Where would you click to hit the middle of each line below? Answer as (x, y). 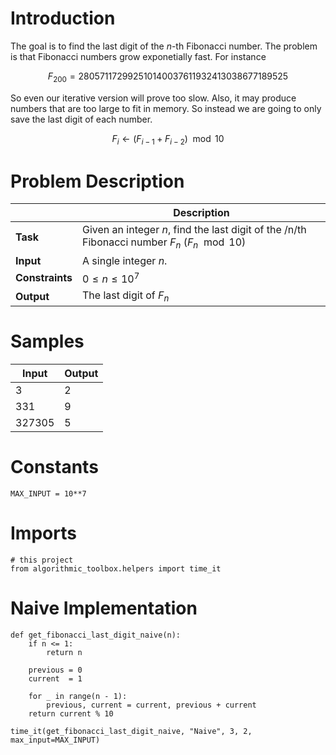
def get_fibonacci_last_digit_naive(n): (96, 635)
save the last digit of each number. (81, 119)
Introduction (63, 18)
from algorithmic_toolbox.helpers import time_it (116, 568)
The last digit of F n (126, 296)
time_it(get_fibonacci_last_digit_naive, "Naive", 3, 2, (131, 731)
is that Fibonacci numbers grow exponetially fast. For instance (138, 56)
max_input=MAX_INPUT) (55, 740)
